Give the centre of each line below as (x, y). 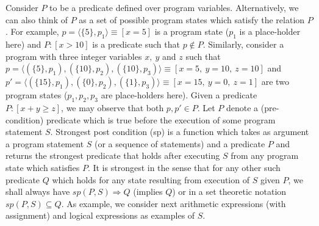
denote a (242, 107)
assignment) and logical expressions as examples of (100, 215)
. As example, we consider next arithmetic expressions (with (174, 203)
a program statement (45, 143)
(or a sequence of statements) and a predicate (180, 143)
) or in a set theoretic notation (229, 191)
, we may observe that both (113, 107)
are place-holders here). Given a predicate (179, 95)
